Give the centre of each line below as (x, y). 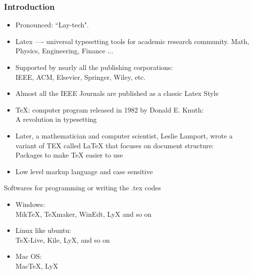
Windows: (30, 204)
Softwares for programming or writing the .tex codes (82, 188)
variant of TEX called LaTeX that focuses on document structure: (115, 145)
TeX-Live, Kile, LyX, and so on (63, 240)
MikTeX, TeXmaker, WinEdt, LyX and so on (83, 214)
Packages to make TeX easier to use (69, 155)
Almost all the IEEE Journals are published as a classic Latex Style (117, 93)
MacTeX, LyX (37, 265)
